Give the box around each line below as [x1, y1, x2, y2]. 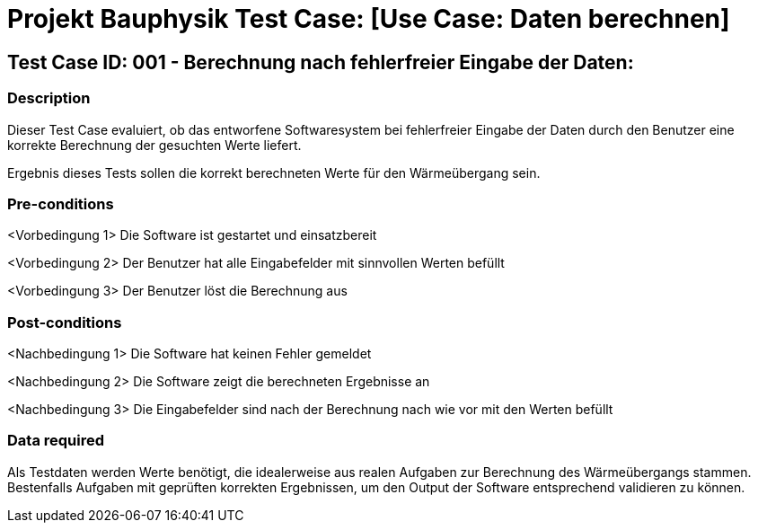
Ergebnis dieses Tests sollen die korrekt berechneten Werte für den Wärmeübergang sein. [7, 164, 541, 181]
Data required [7, 431, 105, 450]
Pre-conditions [7, 194, 114, 213]
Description [7, 89, 91, 108]
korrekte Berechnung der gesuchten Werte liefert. [7, 137, 302, 153]
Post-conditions [7, 313, 122, 331]
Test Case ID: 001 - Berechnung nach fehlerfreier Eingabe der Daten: [7, 50, 634, 74]
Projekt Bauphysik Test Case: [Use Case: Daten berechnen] [7, 4, 730, 34]
